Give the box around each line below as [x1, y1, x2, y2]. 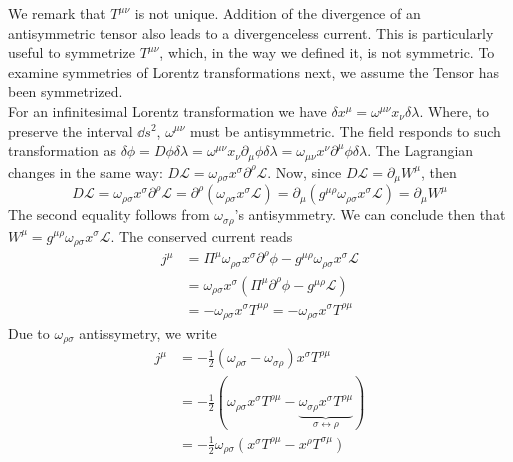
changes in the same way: [8, 161, 163, 182]
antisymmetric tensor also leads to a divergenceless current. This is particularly [8, 22, 494, 43]
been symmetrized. [8, 81, 123, 102]
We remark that [8, 3, 106, 23]
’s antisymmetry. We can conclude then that [234, 204, 506, 225]
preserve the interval [8, 120, 133, 141]
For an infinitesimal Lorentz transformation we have [8, 100, 327, 121]
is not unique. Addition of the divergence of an [134, 3, 421, 23]
